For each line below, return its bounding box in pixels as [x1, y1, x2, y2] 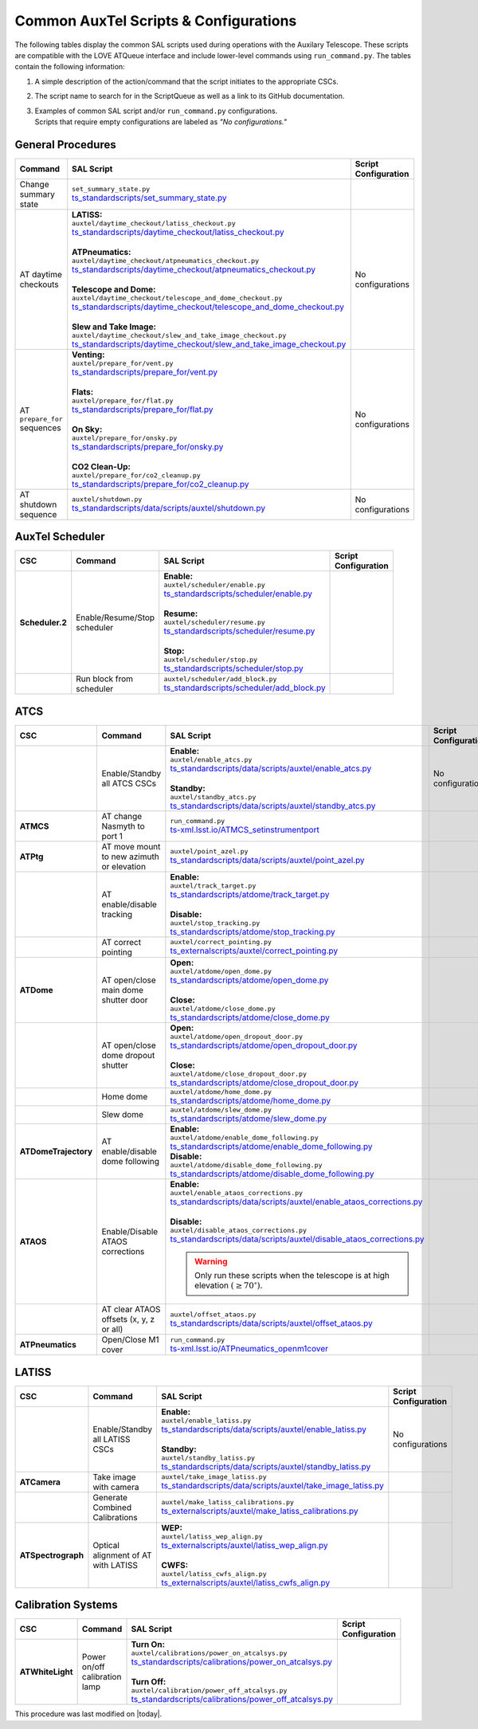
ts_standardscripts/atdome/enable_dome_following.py [170, 1140, 373, 1151]
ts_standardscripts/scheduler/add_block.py [163, 682, 326, 693]
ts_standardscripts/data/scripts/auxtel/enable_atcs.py [170, 763, 372, 774]
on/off [81, 1661, 105, 1672]
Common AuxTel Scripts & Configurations [14, 12, 297, 29]
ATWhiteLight [19, 1666, 73, 1677]
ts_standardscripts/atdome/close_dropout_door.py [170, 1076, 358, 1088]
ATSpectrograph [19, 1550, 84, 1561]
